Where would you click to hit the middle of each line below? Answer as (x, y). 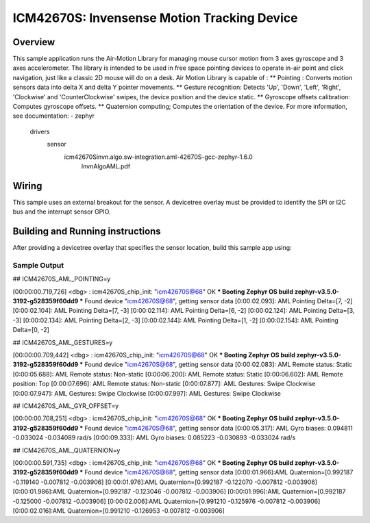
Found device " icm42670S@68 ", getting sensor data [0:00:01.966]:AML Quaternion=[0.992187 (219, 472)
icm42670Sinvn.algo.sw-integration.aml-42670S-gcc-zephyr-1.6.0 (158, 157)
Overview (34, 42)
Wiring (27, 186)
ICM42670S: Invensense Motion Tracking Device (155, 18)
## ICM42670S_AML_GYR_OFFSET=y (66, 406)
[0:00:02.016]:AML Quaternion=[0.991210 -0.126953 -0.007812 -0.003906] (119, 511)
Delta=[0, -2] (31, 330)
